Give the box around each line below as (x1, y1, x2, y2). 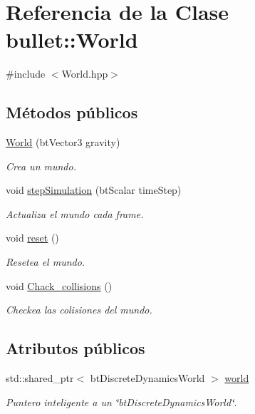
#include (6, 66, 46, 81)
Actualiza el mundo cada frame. (6, 206, 144, 221)
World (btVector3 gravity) (6, 135, 120, 150)
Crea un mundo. (6, 158, 76, 173)
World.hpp (61, 66, 108, 81)
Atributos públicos (6, 337, 145, 359)
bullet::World (6, 25, 138, 54)
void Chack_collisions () (6, 278, 113, 293)
